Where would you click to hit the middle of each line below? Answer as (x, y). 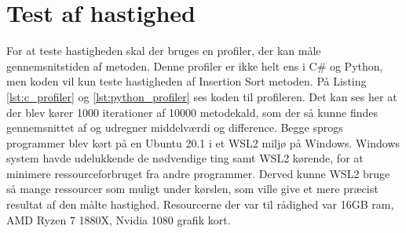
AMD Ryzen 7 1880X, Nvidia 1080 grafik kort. (119, 219)
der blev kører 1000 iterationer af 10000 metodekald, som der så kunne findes (192, 112)
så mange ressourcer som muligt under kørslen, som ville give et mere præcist (192, 189)
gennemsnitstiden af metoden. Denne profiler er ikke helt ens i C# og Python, (195, 66)
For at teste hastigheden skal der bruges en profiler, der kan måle (164, 51)
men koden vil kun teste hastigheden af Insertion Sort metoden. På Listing (187, 81)
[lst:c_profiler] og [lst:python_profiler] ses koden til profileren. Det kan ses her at (202, 96)
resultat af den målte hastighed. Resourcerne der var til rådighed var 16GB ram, (200, 204)
